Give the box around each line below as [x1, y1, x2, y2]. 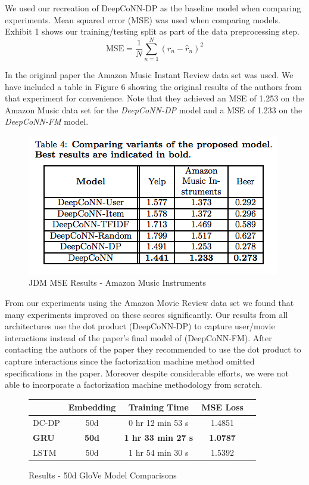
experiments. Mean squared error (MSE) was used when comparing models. [5, 13, 280, 26]
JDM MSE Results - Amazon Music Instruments [29, 276, 206, 289]
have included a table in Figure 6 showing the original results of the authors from [5, 80, 302, 92]
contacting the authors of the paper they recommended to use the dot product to [5, 343, 301, 356]
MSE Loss [201, 401, 244, 413]
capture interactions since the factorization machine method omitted [5, 355, 255, 367]
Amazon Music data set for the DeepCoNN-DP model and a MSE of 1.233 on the [5, 103, 302, 116]
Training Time [128, 401, 189, 413]
